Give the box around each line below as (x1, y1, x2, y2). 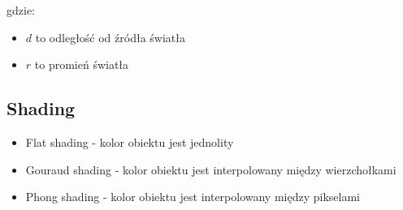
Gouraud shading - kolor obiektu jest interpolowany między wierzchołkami (25, 161, 396, 178)
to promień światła (34, 56, 129, 73)
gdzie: (6, 2, 35, 18)
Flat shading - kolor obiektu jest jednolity (25, 133, 234, 150)
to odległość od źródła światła (35, 28, 185, 45)
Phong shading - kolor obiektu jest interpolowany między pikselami (25, 188, 360, 205)
